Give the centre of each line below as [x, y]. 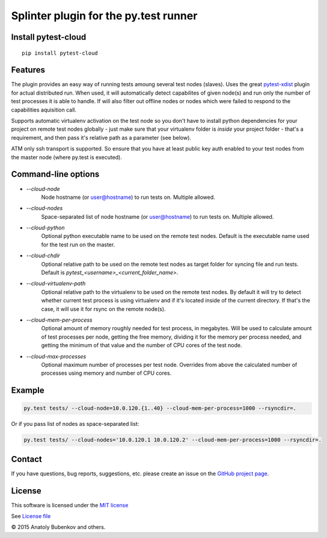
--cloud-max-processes [56, 356]
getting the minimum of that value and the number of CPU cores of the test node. [142, 345]
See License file [31, 516]
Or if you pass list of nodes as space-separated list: [75, 424]
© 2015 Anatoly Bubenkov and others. [58, 527]
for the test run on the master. [78, 245]
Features [28, 70]
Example [28, 391]
